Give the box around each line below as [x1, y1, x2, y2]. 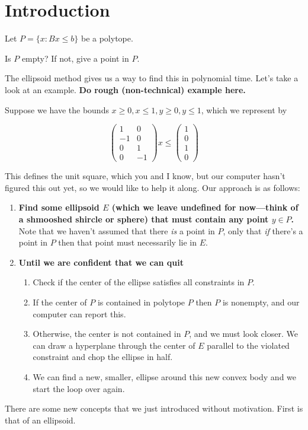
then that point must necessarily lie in [58, 236, 197, 249]
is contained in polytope [97, 296, 185, 308]
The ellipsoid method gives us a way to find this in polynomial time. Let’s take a [5, 72, 299, 84]
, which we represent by [201, 103, 287, 116]
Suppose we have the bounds [5, 103, 109, 116]
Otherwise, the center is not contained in [33, 327, 181, 340]
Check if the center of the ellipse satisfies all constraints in [33, 276, 245, 288]
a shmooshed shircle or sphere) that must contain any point [18, 213, 269, 225]
